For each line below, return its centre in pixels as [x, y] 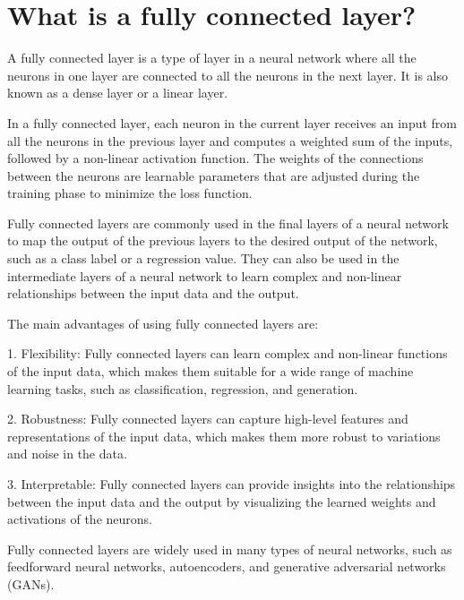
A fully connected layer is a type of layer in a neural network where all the [212, 58]
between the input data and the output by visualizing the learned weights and [222, 501]
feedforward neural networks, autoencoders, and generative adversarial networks [227, 566]
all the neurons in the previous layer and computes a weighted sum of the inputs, [230, 140]
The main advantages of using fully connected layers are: [163, 323]
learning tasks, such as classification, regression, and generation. [183, 388]
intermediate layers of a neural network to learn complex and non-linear [205, 275]
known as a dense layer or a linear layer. [118, 93]
